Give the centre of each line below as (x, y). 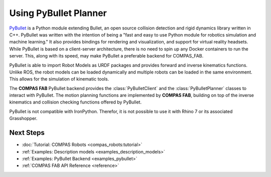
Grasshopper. (23, 118)
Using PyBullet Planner (58, 13)
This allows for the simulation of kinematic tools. (59, 79)
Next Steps (27, 133)
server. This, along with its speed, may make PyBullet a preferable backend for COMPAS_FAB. (106, 56)
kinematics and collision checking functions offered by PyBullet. (76, 102)
